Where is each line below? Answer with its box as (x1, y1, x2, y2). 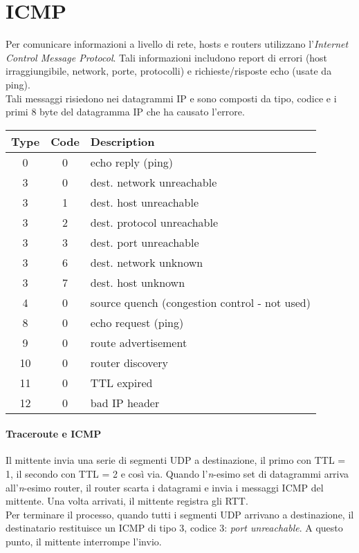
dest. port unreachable (90, 234, 199, 250)
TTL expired (90, 374, 153, 391)
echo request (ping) (90, 314, 184, 330)
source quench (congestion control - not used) (90, 294, 311, 310)
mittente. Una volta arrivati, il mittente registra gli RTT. (6, 494, 248, 508)
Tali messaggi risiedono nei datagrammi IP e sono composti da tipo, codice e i (6, 91, 337, 105)
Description (90, 133, 155, 149)
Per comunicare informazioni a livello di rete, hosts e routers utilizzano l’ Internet (6, 37, 349, 51)
